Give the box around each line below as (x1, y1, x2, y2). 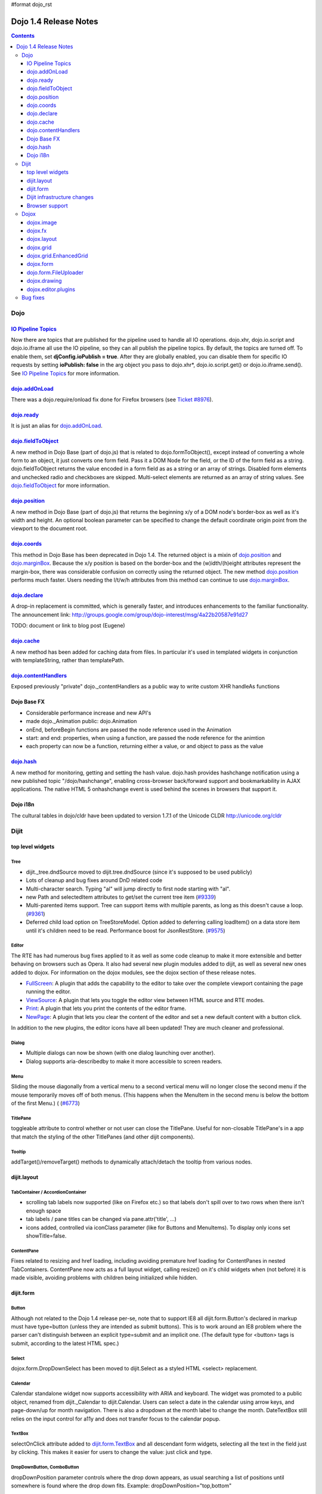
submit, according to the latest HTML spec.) (11, 1339, 119, 1347)
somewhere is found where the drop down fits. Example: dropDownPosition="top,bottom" (11, 1482, 232, 1489)
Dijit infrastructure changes (27, 194, 94, 201)
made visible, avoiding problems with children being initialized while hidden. (11, 1274, 198, 1281)
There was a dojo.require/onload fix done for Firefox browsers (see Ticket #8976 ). (11, 396, 213, 403)
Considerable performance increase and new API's (26, 709, 151, 717)
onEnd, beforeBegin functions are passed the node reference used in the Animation (26, 726, 232, 733)
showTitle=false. (26, 1232, 67, 1239)
